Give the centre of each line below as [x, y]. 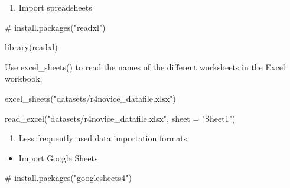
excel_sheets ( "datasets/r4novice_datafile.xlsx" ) [90, 98]
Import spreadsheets [55, 7]
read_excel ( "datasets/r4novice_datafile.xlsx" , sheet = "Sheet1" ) [120, 118]
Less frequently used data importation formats [103, 138]
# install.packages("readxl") [55, 27]
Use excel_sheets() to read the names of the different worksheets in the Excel [145, 67]
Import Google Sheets [58, 158]
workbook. [24, 78]
